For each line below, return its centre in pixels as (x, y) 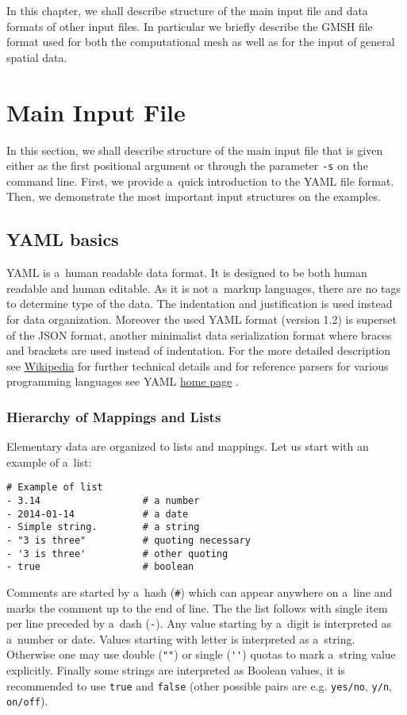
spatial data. (37, 57)
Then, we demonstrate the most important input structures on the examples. (194, 196)
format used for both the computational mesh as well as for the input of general (201, 42)
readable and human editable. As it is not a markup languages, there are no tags (204, 288)
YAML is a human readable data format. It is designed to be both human (187, 273)
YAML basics (63, 239)
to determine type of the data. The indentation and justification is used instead (200, 304)
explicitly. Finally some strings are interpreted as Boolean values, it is (176, 670)
